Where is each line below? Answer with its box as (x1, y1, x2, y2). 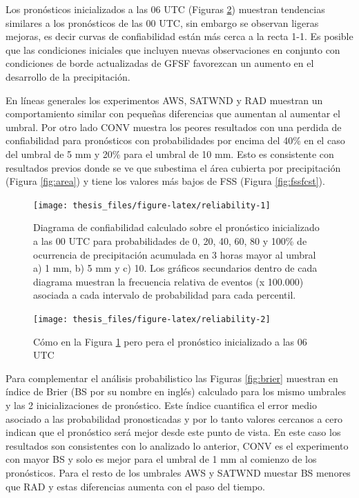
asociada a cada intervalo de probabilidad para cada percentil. (33, 288, 296, 302)
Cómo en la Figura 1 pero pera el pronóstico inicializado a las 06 (33, 334, 307, 348)
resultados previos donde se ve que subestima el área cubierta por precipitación (6, 160, 341, 175)
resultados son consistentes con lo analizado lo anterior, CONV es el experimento (6, 438, 349, 452)
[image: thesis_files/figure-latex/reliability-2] (33, 314, 271, 324)
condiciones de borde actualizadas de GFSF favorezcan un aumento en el (6, 56, 314, 70)
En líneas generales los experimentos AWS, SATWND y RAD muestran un (6, 92, 323, 107)
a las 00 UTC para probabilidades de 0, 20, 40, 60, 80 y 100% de (33, 233, 307, 248)
